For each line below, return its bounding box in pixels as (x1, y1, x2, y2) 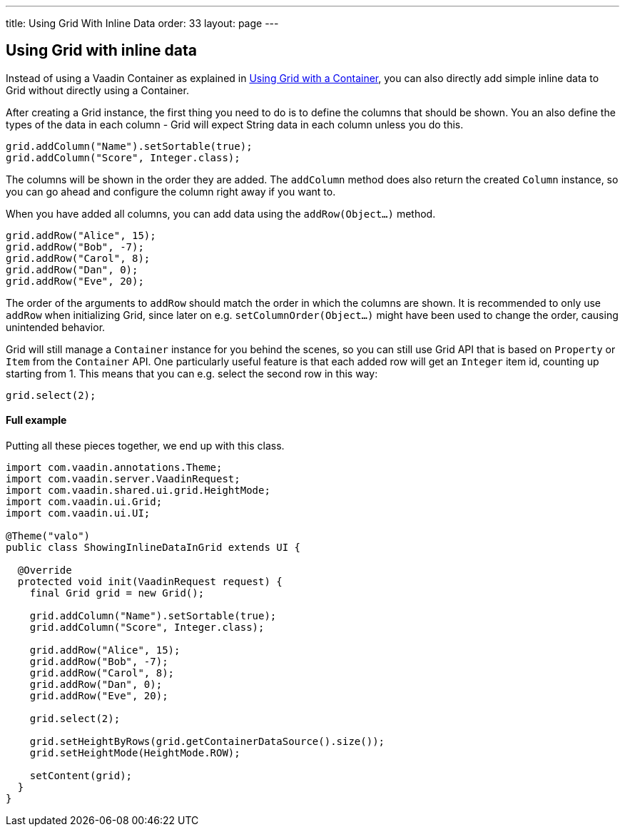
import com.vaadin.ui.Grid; (6, 496, 163, 508)
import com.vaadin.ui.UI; (6, 507, 151, 519)
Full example (6, 414, 67, 427)
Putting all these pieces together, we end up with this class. (6, 440, 285, 452)
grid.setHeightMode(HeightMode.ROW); (29, 747, 240, 759)
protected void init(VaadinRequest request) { (17, 576, 283, 588)
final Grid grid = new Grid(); (29, 587, 205, 599)
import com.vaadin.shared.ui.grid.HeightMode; (6, 485, 270, 497)
